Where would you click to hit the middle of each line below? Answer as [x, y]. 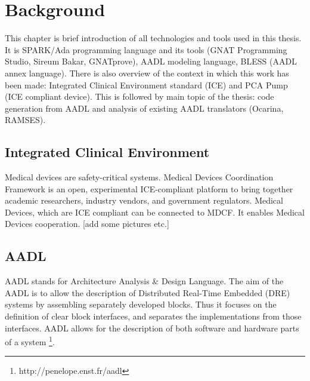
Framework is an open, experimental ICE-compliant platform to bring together [149, 188]
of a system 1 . [30, 341]
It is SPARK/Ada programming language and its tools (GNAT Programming [146, 49]
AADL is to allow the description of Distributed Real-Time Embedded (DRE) [148, 292]
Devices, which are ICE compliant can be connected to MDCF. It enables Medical [155, 212]
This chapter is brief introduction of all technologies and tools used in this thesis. [153, 38]
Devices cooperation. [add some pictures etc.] [87, 224]
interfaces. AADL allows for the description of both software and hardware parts [152, 328]
